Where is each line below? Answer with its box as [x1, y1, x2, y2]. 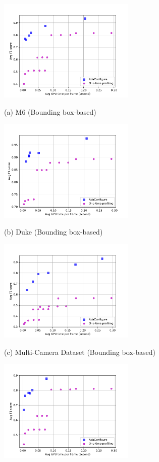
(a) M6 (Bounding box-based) [4, 106, 96, 117]
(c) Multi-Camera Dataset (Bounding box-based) [4, 346, 156, 357]
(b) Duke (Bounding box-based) [4, 226, 103, 237]
